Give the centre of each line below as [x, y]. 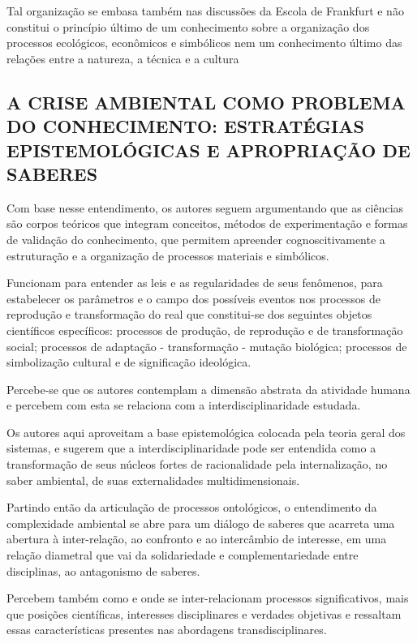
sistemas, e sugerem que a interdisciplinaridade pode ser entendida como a [191, 448]
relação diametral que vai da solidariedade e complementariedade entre [183, 555]
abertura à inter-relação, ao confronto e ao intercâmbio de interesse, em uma [197, 539]
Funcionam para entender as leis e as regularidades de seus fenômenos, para [195, 283]
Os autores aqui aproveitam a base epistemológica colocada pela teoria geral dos [206, 432]
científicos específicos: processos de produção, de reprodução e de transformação [205, 330]
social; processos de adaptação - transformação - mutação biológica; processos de [207, 346]
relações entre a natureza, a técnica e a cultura [123, 58]
